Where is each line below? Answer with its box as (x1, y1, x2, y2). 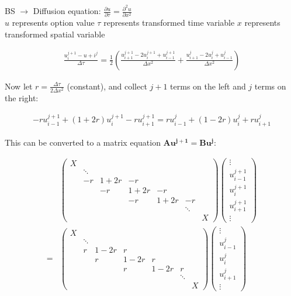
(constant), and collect (67, 80, 147, 92)
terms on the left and (170, 80, 246, 92)
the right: (5, 91, 39, 104)
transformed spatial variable (5, 27, 105, 40)
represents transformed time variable (103, 16, 235, 29)
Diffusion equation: (33, 5, 101, 17)
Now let (5, 80, 33, 92)
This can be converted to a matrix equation (5, 136, 161, 148)
